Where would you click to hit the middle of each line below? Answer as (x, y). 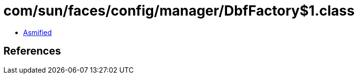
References (32, 51)
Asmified (38, 32)
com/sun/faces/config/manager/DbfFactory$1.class (179, 11)
